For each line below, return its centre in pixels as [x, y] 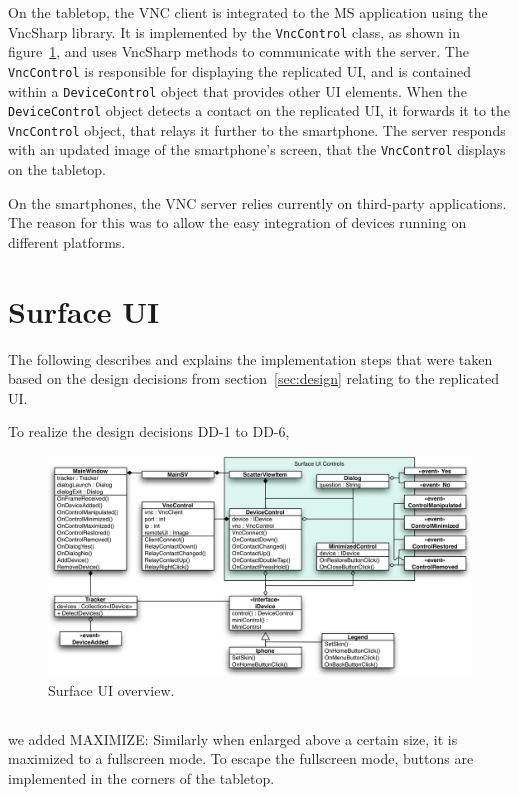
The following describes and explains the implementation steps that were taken [250, 358]
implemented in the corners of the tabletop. [141, 778]
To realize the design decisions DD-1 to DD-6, [149, 431]
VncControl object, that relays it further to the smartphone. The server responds [257, 129]
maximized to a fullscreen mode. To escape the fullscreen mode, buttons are [241, 758]
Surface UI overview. [111, 689]
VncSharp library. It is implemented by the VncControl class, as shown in [234, 31]
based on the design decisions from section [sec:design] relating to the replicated [254, 378]
